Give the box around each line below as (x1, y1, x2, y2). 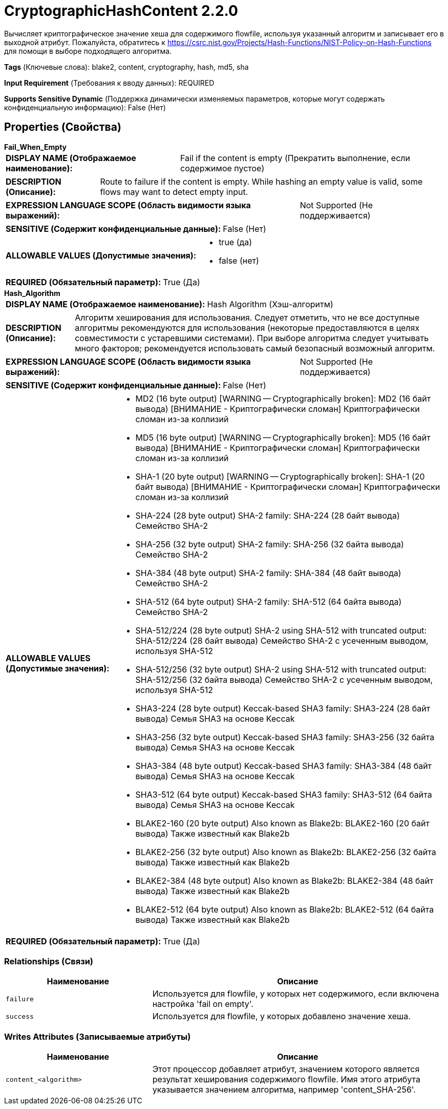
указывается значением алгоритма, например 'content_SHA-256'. (152, 1084, 416, 1095)
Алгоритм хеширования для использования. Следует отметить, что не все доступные (75, 312, 420, 323)
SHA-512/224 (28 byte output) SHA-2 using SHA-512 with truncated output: (135, 625, 427, 636)
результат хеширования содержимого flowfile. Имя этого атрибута (152, 1074, 421, 1085)
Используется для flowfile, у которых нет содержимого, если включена (152, 988, 439, 999)
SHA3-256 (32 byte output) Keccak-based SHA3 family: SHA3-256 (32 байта (135, 731, 435, 742)
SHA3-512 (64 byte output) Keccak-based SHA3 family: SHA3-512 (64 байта (135, 789, 432, 800)
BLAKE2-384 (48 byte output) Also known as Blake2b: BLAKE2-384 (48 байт (135, 875, 434, 886)
